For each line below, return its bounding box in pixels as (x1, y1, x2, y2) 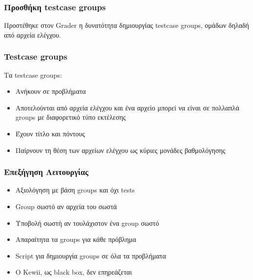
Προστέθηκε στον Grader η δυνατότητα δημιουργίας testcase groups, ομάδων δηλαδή (4, 20, 249, 30)
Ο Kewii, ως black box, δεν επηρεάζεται (15, 267, 132, 277)
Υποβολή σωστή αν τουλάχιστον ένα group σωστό (15, 217, 159, 228)
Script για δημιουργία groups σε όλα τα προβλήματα (15, 250, 166, 260)
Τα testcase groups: (4, 69, 62, 80)
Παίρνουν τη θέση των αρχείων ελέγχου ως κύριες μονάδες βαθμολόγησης (15, 145, 226, 155)
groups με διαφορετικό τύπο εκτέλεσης (15, 112, 126, 122)
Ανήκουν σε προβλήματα (15, 86, 86, 96)
